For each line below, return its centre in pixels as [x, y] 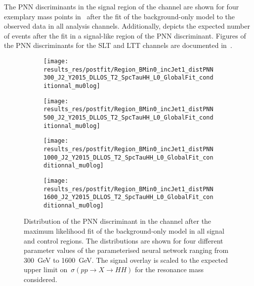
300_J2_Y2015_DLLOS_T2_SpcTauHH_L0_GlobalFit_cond [128, 78]
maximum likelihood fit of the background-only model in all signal [124, 231]
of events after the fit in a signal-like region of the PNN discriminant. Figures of [125, 35]
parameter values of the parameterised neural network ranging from [126, 250]
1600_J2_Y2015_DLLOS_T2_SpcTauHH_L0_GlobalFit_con [128, 197]
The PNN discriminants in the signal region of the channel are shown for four [122, 6]
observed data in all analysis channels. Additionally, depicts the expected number [127, 26]
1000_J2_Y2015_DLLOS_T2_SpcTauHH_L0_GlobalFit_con [128, 157]
